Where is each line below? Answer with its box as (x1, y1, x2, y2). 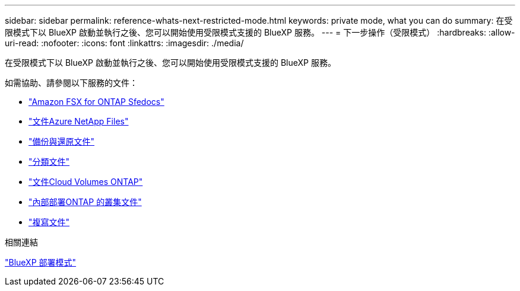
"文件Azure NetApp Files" (28, 116, 129, 126)
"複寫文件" (28, 217, 70, 227)
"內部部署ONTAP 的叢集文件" (28, 197, 142, 207)
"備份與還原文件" (28, 136, 95, 146)
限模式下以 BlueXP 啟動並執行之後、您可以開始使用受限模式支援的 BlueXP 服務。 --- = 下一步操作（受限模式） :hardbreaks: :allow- (5, 27, 515, 37)
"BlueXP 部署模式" (5, 257, 77, 267)
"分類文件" (28, 156, 70, 167)
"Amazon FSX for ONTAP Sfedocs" (28, 97, 164, 107)
